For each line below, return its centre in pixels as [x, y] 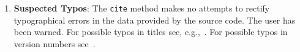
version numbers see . [54, 43]
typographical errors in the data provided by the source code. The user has [155, 20]
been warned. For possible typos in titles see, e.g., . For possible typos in [151, 32]
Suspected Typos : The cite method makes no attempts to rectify [142, 8]
